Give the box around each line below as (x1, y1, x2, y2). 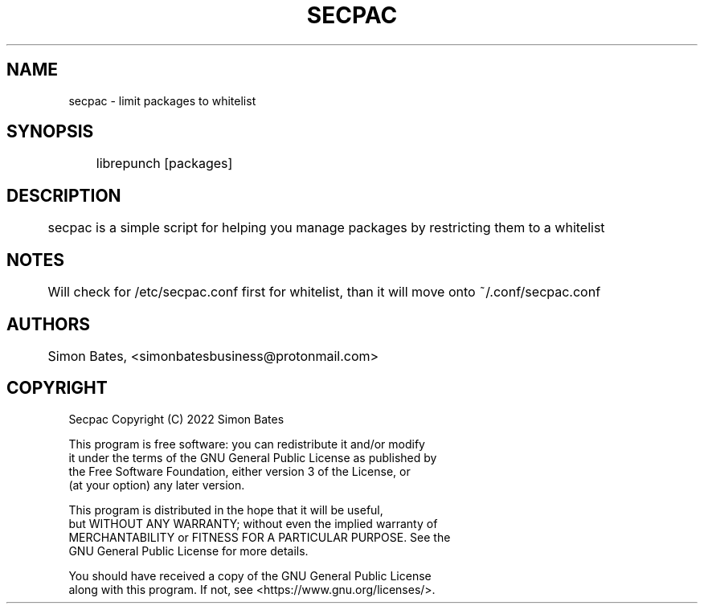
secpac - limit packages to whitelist (68, 93, 256, 108)
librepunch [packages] (96, 155, 233, 172)
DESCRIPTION (6, 185, 121, 206)
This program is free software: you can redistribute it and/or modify (68, 436, 425, 451)
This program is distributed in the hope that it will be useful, (68, 502, 383, 517)
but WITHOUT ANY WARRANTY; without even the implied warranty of (68, 516, 438, 530)
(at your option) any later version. (68, 477, 245, 492)
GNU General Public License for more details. (68, 543, 309, 558)
